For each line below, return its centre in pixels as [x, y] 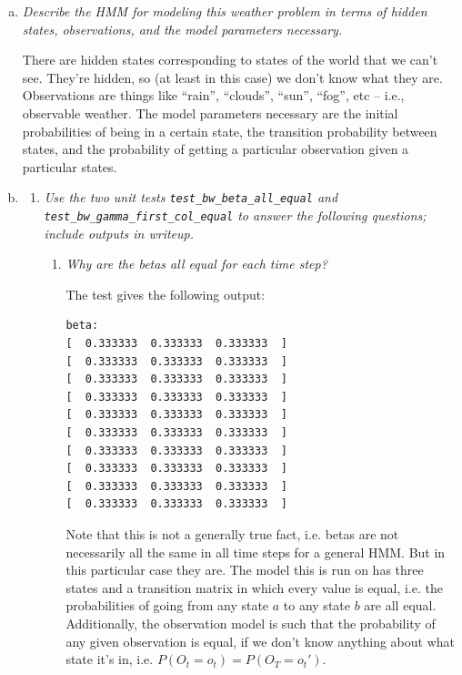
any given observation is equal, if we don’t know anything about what [261, 641]
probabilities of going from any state [167, 605]
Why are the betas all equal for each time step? [196, 264]
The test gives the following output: [166, 294]
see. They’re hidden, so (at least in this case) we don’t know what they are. [232, 77]
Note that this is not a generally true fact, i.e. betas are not [232, 533]
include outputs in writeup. [119, 233]
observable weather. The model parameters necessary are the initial [210, 112]
